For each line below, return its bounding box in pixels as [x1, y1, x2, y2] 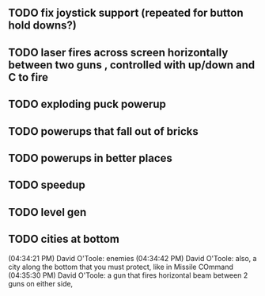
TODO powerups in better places [8, 151, 172, 165]
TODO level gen [8, 206, 87, 219]
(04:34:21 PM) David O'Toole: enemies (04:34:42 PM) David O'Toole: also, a [8, 253, 257, 263]
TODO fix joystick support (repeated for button [8, 6, 244, 20]
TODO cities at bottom [8, 233, 120, 246]
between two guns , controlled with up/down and [8, 58, 256, 71]
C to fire [8, 71, 49, 84]
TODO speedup [8, 179, 85, 192]
